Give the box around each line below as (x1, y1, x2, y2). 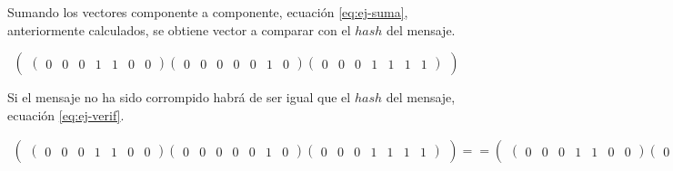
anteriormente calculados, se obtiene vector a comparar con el (7, 20, 351, 39)
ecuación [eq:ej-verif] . (7, 105, 125, 124)
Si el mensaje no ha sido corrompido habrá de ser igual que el (7, 88, 351, 107)
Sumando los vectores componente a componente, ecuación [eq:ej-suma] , (7, 3, 408, 21)
